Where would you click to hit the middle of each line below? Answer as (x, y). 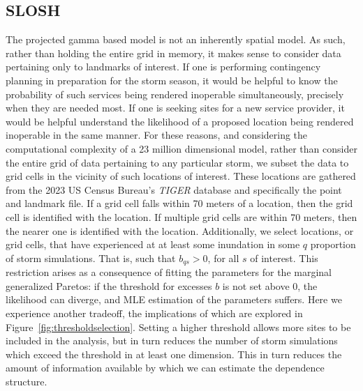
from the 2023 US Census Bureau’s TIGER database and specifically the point (174, 189)
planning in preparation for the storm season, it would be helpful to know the (172, 80)
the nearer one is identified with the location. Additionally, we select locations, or (180, 230)
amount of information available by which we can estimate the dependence (165, 368)
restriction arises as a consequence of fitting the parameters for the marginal (169, 272)
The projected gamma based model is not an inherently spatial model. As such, (176, 39)
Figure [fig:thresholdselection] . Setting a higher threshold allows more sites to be (178, 327)
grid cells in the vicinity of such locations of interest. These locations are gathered (181, 176)
